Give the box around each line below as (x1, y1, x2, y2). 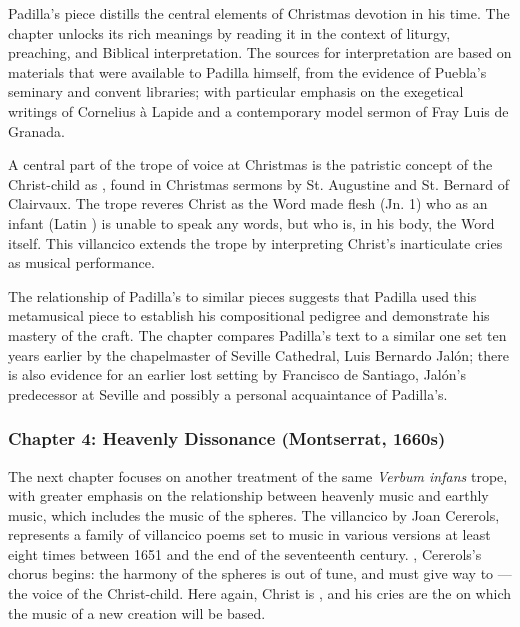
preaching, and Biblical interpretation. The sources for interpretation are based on (8, 42, 512, 63)
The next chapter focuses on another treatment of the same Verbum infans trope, (8, 465, 508, 486)
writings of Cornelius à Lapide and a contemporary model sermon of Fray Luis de (8, 100, 509, 121)
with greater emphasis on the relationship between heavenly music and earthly (8, 485, 489, 506)
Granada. (8, 120, 65, 141)
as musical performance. (8, 252, 155, 273)
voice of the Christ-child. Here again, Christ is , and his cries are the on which (32, 583, 511, 604)
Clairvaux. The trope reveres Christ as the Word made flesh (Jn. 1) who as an (8, 193, 488, 214)
